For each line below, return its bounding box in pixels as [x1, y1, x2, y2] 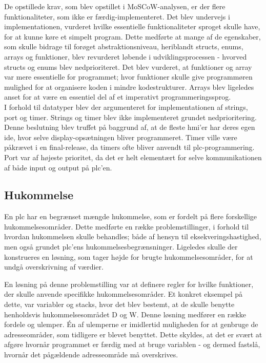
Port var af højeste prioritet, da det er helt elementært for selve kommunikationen [4, 151, 262, 162]
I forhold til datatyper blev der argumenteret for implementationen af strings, [4, 101, 248, 112]
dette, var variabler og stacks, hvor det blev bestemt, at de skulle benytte [4, 299, 235, 310]
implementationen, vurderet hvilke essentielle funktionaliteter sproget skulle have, [4, 21, 260, 32]
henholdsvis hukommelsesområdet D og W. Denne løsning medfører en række [4, 309, 246, 319]
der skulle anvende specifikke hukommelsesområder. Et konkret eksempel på [4, 289, 243, 299]
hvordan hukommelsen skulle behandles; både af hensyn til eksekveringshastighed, [4, 231, 261, 242]
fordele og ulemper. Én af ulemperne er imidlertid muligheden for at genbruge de [4, 319, 258, 330]
